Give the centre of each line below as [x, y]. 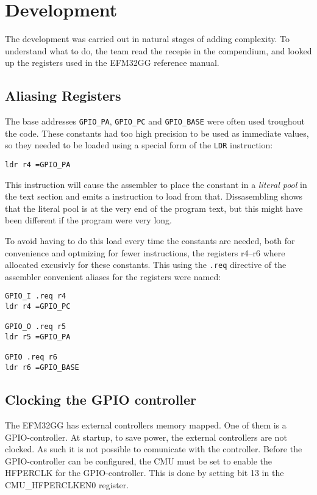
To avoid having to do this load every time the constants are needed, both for [150, 241]
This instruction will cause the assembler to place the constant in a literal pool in [156, 184]
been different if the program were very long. [88, 220]
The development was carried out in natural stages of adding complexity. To [148, 39]
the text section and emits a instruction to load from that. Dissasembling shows [154, 196]
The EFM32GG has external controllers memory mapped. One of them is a [146, 425]
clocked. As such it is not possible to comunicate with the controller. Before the [154, 449]
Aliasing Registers [63, 96]
